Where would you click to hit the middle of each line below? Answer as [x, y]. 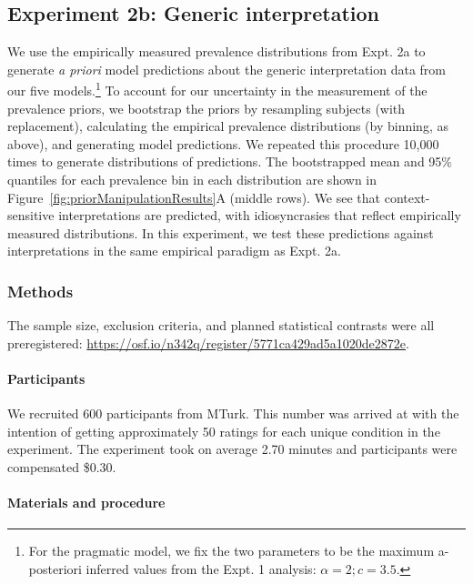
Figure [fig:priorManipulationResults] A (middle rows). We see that [194, 197]
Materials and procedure [86, 503]
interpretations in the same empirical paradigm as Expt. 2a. [174, 251]
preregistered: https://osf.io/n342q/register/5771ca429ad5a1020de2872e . [208, 342]
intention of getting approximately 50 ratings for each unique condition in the [224, 431]
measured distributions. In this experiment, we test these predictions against [221, 232]
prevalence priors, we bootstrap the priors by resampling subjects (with [206, 108]
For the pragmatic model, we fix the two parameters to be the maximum [231, 551]
